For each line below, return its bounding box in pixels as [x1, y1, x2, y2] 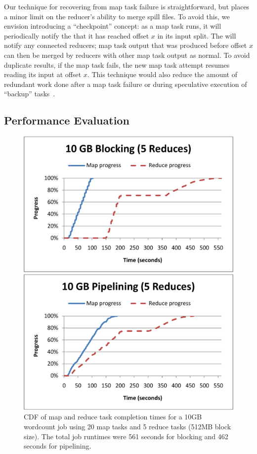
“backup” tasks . [4, 88, 55, 99]
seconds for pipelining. [24, 441, 91, 451]
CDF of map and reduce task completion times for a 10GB [24, 412, 202, 422]
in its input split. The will [157, 30, 236, 41]
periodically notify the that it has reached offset [4, 30, 149, 41]
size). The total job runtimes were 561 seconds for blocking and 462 [24, 431, 228, 441]
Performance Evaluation [4, 113, 129, 128]
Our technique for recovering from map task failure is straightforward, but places [4, 1, 250, 11]
